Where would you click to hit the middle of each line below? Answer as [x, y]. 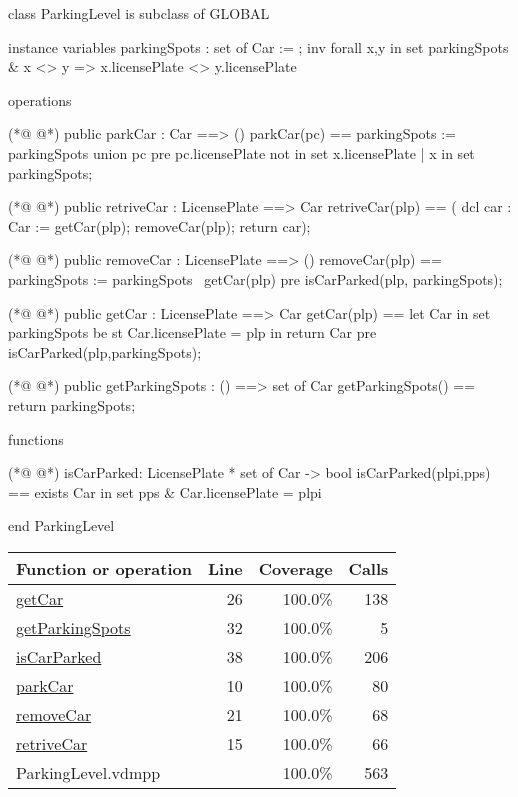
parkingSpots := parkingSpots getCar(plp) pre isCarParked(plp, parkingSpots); [255, 278]
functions [36, 438]
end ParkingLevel [61, 525]
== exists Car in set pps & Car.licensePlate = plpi [165, 491]
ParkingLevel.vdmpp [88, 772]
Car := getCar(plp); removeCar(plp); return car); [159, 225]
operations [40, 99]
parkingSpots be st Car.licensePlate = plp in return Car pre [192, 332]
